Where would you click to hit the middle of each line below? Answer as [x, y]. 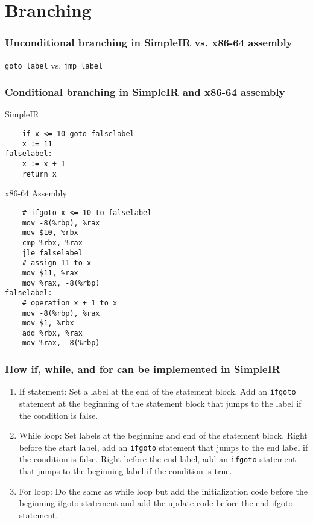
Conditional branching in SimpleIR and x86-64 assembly [145, 92]
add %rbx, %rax [52, 333]
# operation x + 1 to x [70, 303]
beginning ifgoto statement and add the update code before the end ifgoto [156, 503]
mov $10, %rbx [50, 233]
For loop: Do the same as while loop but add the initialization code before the [163, 491]
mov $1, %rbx [48, 323]
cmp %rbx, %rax [52, 243]
